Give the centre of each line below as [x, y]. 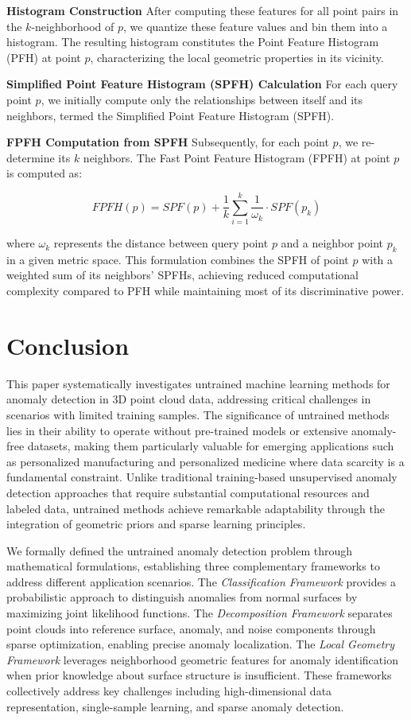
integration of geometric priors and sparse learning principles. [156, 524]
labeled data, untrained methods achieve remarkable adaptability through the [196, 508]
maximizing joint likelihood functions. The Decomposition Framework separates [200, 613]
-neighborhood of [73, 26]
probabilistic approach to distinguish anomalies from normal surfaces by [182, 597]
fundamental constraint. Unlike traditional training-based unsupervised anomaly [202, 477]
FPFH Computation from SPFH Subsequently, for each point [168, 142]
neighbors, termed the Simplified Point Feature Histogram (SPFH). [171, 115]
